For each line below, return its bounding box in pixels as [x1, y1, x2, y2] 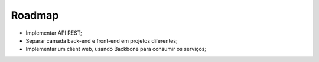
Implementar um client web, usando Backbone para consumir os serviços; [25, 46, 207, 53]
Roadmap [11, 9, 59, 22]
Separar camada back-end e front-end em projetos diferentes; [25, 37, 178, 44]
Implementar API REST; [25, 29, 82, 36]
